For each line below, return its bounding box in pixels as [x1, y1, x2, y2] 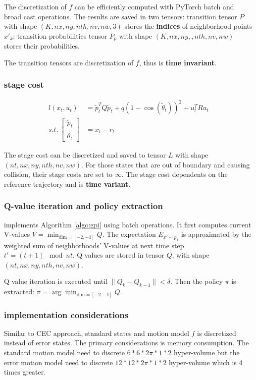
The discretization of [4, 1, 67, 11]
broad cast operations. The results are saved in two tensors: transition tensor [4, 11, 237, 21]
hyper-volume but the [174, 347, 240, 358]
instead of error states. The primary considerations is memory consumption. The [4, 337, 249, 348]
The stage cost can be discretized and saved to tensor [4, 149, 166, 160]
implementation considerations [4, 308, 129, 321]
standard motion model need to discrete [4, 347, 125, 358]
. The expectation [102, 229, 156, 239]
